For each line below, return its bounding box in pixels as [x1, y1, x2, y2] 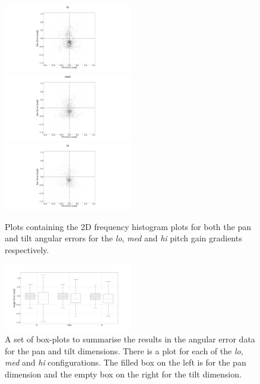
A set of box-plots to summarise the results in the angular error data [5, 333, 255, 345]
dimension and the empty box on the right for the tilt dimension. [5, 367, 242, 380]
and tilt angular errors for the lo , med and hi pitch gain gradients [5, 232, 242, 244]
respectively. [5, 243, 49, 256]
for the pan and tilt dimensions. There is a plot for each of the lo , [5, 344, 243, 357]
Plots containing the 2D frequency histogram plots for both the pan [5, 220, 251, 232]
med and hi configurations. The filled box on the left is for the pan [5, 356, 246, 369]
